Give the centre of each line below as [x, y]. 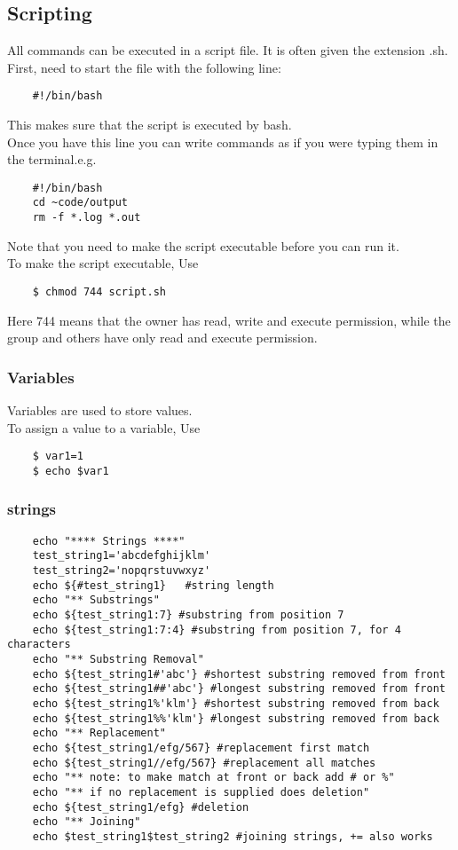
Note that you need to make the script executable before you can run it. [203, 245]
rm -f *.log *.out [87, 218]
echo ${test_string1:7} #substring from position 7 [188, 615]
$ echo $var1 [71, 471]
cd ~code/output [80, 203]
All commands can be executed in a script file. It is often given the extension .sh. [228, 50]
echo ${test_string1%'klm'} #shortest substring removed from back [236, 703]
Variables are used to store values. [100, 410]
